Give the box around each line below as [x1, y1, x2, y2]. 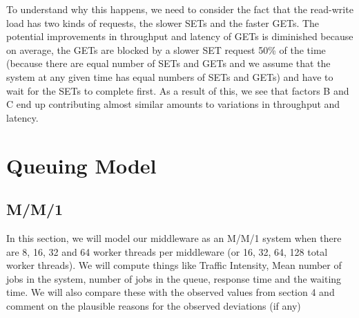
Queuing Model [6, 151, 157, 179]
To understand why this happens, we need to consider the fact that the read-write [6, 2, 353, 16]
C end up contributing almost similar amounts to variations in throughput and [6, 97, 340, 111]
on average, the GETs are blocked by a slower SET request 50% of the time [6, 42, 326, 57]
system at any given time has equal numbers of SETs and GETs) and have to [6, 69, 333, 84]
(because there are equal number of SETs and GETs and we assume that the [6, 56, 331, 71]
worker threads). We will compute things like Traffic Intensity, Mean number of [6, 258, 342, 272]
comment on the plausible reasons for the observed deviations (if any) [6, 298, 301, 312]
